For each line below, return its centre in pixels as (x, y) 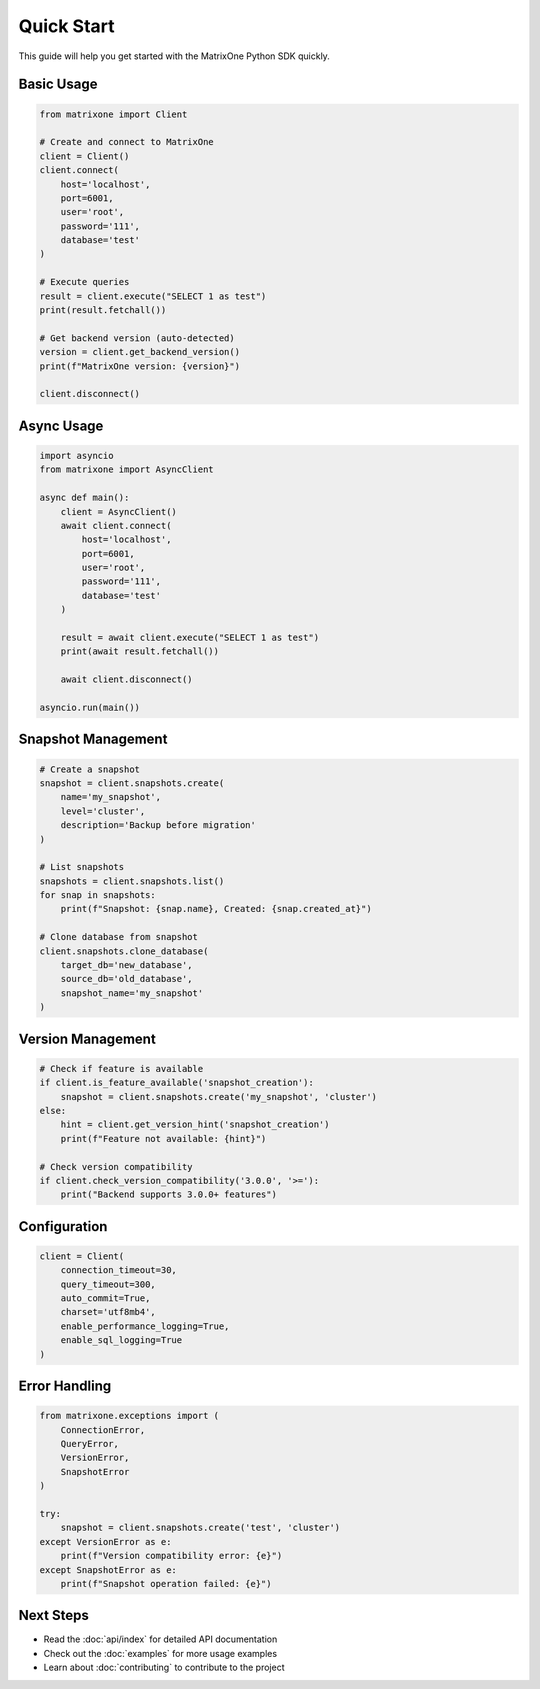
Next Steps (53, 1615)
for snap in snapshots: (98, 895)
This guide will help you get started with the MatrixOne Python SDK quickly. (174, 56)
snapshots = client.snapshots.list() (132, 881)
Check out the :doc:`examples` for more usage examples (160, 1653)
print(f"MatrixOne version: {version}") (139, 366)
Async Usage (61, 425)
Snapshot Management (93, 739)
